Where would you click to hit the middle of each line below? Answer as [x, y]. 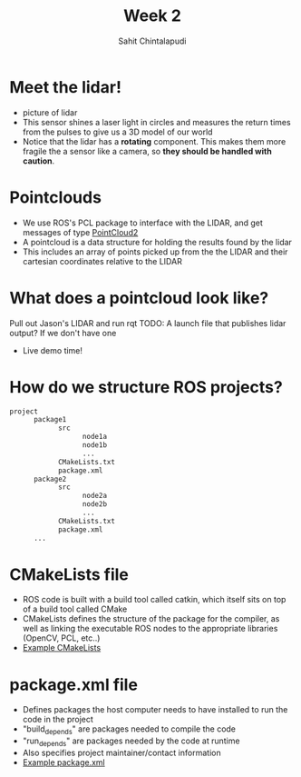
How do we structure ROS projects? [146, 387]
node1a [94, 437]
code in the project [58, 720]
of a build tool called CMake [75, 609]
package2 [50, 479]
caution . [39, 161]
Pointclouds [56, 197]
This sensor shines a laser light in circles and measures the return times [157, 122]
